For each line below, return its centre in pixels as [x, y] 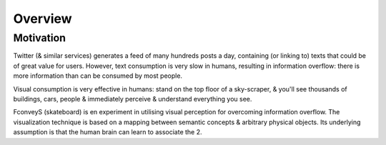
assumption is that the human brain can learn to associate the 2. [108, 132]
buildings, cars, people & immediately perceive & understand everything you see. [133, 99]
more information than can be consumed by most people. [98, 76]
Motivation [40, 38]
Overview [43, 19]
